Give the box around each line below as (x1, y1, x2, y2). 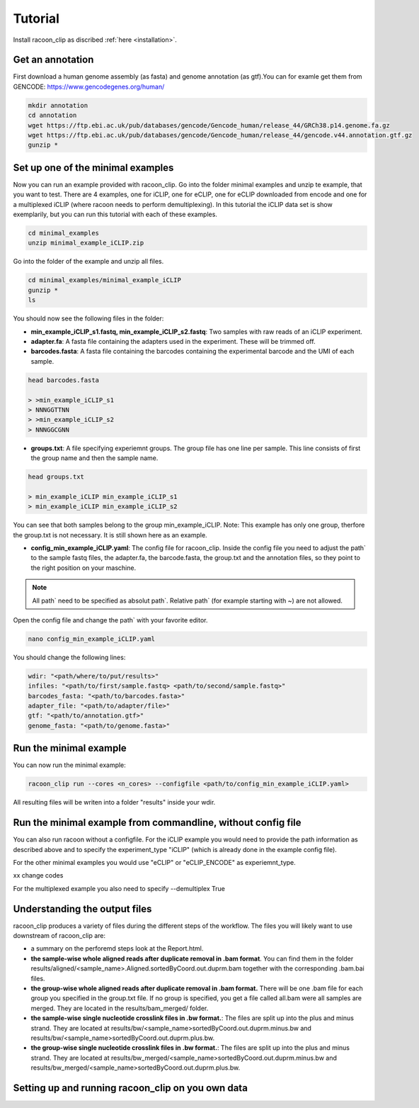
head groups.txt (28, 473, 85, 481)
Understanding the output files (13, 902, 152, 914)
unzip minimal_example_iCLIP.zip (28, 239, 144, 247)
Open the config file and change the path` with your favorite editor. (13, 615, 208, 624)
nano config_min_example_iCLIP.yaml (28, 634, 156, 643)
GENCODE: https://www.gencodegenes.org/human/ (13, 82, 165, 91)
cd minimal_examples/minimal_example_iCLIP (28, 276, 182, 284)
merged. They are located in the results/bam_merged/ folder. (30, 1004, 209, 1012)
